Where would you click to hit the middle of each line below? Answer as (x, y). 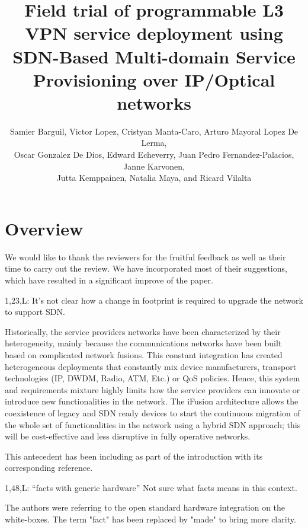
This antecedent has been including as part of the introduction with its (134, 456)
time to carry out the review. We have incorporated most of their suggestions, (146, 268)
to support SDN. (35, 312)
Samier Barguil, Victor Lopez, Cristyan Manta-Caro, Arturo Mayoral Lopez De (154, 131)
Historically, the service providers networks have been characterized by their (143, 331)
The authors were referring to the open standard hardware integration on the (145, 507)
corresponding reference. (49, 468)
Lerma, (154, 143)
